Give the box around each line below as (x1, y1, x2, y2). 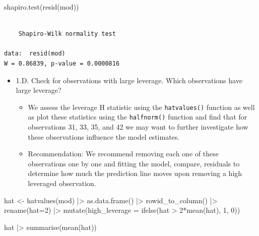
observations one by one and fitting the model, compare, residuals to (28, 158, 240, 168)
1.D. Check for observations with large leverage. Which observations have (16, 75, 242, 85)
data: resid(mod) (4, 50, 66, 57)
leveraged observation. (28, 178, 96, 189)
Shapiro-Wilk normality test (18, 30, 116, 38)
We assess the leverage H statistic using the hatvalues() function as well (28, 101, 255, 112)
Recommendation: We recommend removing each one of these (28, 148, 219, 159)
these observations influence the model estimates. (28, 131, 180, 142)
